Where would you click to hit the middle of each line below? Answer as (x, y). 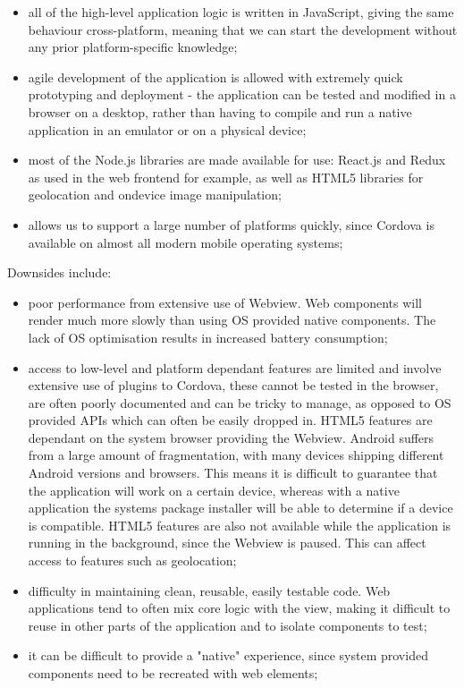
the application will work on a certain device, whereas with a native (214, 490)
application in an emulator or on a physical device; (167, 129)
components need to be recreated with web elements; (173, 673)
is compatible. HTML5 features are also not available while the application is (240, 525)
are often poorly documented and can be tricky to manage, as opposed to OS (240, 402)
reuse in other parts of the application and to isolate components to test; (228, 625)
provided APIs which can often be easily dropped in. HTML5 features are (230, 420)
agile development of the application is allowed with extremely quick (215, 76)
